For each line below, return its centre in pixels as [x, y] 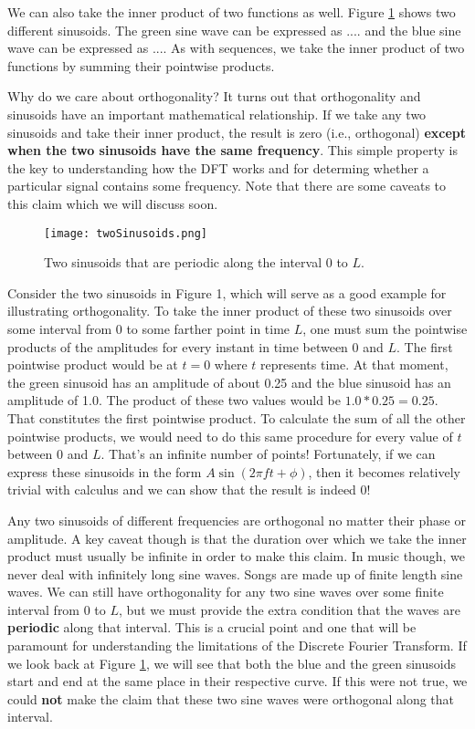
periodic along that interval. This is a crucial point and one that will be [212, 627]
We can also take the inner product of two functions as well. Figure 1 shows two [232, 12]
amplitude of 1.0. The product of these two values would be [174, 400]
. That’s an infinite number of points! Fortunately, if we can [268, 454]
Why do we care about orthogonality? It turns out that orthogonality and [214, 96]
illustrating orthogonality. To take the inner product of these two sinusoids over [230, 311]
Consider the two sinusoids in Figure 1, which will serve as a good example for [227, 292]
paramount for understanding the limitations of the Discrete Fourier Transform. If [237, 646]
